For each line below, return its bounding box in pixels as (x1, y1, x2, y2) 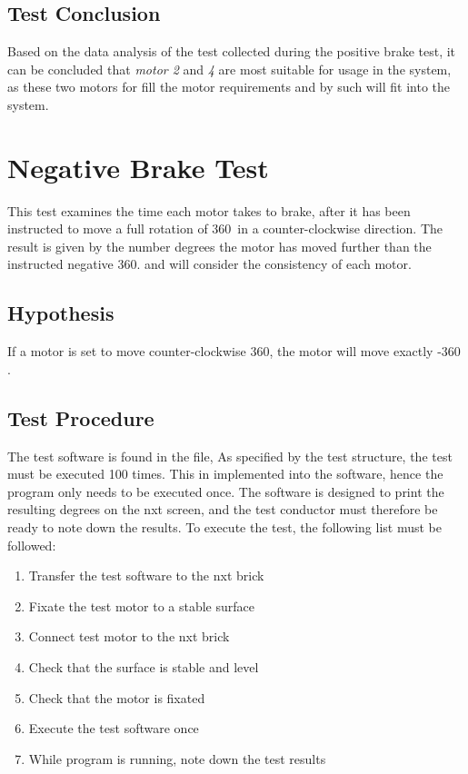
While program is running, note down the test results (28, 749, 326, 768)
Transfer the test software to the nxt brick (28, 566, 264, 585)
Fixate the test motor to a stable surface (28, 596, 254, 615)
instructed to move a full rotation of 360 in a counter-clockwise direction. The (7, 219, 443, 238)
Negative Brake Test (7, 148, 269, 185)
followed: (7, 535, 56, 554)
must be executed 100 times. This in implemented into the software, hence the (7, 464, 443, 483)
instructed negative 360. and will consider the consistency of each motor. (7, 254, 412, 273)
